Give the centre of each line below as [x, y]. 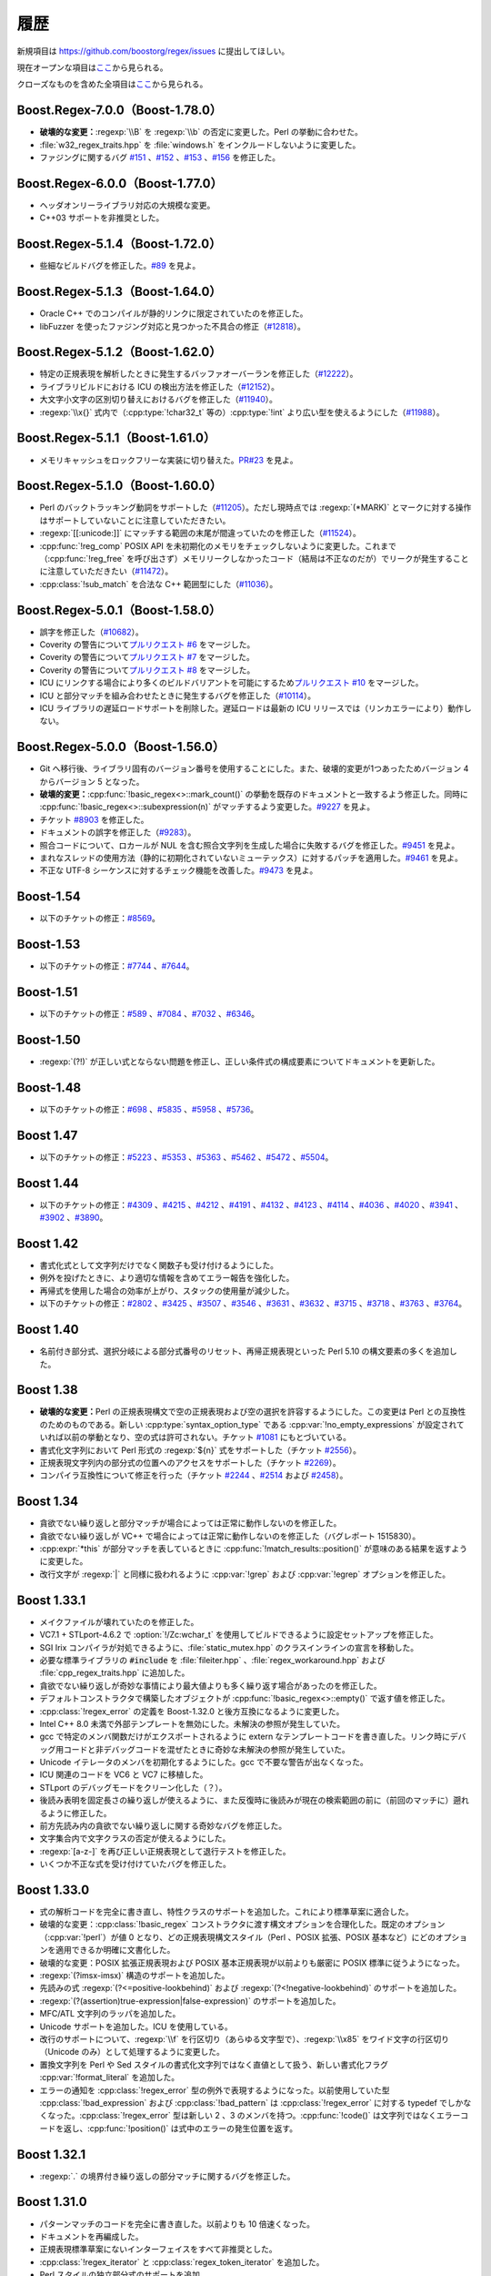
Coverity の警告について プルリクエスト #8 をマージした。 [147, 670]
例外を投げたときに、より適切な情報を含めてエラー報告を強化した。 [167, 1278]
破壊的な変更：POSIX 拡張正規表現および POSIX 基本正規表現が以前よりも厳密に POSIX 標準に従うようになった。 [252, 1963]
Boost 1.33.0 [53, 1890]
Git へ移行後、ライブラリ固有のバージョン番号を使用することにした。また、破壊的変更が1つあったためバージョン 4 [254, 768]
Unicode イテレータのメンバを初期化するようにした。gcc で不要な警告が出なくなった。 [204, 1763]
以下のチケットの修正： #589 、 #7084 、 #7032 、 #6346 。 [149, 1014]
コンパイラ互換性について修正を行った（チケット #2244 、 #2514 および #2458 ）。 [194, 1476]
